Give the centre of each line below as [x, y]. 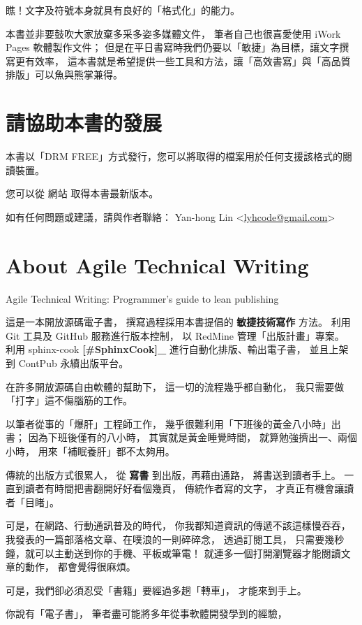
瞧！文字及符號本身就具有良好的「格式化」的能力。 [123, 10]
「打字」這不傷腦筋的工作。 [69, 400]
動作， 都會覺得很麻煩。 [80, 567]
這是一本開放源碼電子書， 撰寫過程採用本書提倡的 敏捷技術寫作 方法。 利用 [178, 322]
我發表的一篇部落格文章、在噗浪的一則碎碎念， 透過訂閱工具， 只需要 [165, 539]
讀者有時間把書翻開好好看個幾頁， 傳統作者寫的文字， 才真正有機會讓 [184, 488]
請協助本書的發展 [84, 123]
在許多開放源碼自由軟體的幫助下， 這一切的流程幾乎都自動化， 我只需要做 [175, 386]
